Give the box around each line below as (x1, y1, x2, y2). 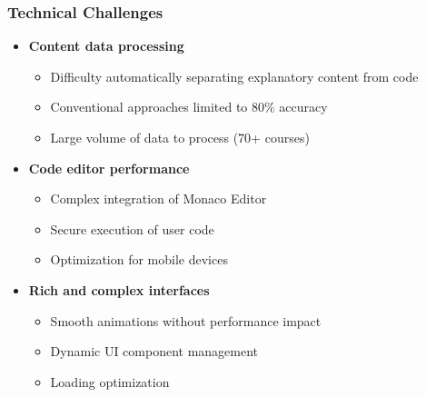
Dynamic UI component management (50, 342, 259, 361)
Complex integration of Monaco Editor (50, 189, 267, 208)
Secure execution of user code (50, 219, 214, 238)
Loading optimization (50, 372, 170, 391)
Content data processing (28, 36, 184, 55)
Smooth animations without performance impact (50, 311, 322, 330)
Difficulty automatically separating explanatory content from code (50, 66, 419, 85)
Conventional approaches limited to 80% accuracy (50, 97, 328, 116)
